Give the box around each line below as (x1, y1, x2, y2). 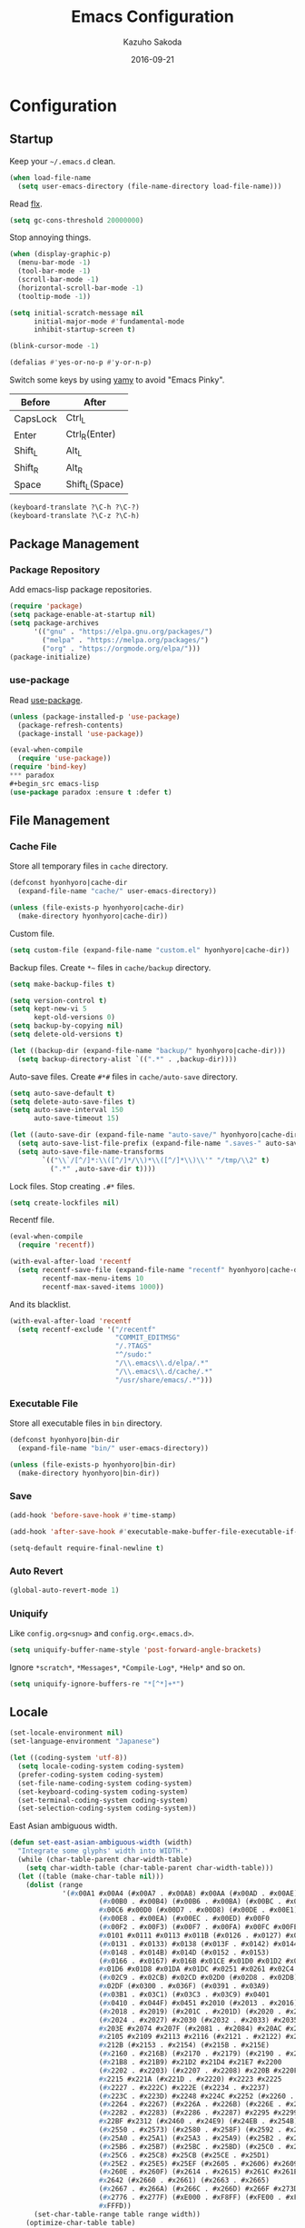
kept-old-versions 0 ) (33, 1013, 116, 1022)
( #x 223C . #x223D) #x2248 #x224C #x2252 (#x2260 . (98, 2092, 295, 2101)
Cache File (9, 840, 57, 852)
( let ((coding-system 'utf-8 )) (9, 1754, 128, 1763)
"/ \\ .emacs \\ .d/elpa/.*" (114, 1358, 209, 1368)
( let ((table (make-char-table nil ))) (17, 1872, 165, 1881)
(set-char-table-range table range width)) (33, 2210, 202, 2219)
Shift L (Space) (65, 477, 124, 492)
